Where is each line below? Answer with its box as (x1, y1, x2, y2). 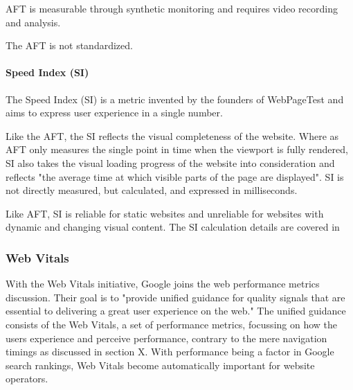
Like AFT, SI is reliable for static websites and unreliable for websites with (6, 206, 324, 220)
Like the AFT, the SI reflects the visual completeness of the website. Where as (6, 128, 339, 143)
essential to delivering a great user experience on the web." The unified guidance (6, 303, 346, 318)
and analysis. (6, 15, 61, 29)
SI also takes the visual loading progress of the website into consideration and (6, 155, 335, 170)
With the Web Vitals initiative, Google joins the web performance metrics (6, 276, 320, 291)
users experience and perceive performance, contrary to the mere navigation (6, 330, 327, 345)
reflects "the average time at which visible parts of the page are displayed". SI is (6, 169, 344, 184)
